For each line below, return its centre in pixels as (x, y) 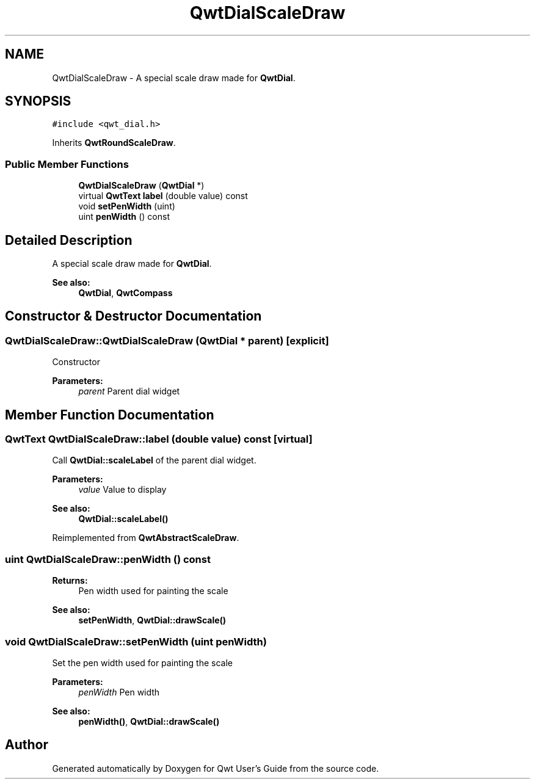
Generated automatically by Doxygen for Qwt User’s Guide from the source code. (216, 768)
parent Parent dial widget (129, 391)
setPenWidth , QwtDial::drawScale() (152, 620)
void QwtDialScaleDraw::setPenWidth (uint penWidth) (136, 641)
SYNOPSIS (38, 101)
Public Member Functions (67, 164)
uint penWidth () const (124, 217)
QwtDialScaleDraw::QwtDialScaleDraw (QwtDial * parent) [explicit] (167, 340)
